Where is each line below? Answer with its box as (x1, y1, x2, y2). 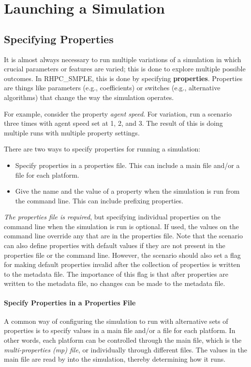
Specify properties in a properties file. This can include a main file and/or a (15, 160, 240, 170)
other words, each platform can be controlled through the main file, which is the (4, 335, 242, 345)
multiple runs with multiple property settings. (4, 127, 140, 137)
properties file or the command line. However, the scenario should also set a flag (4, 250, 241, 260)
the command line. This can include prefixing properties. (15, 195, 183, 205)
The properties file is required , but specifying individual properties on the (4, 212, 221, 222)
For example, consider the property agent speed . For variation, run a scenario (4, 108, 232, 118)
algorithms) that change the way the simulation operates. (4, 92, 174, 102)
